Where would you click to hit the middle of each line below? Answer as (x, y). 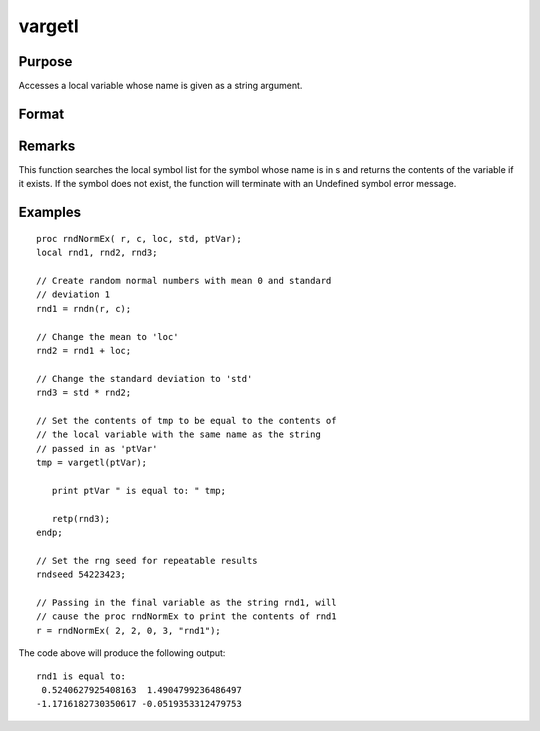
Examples (50, 212)
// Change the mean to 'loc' (107, 336)
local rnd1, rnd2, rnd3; (97, 253)
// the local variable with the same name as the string (179, 434)
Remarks (47, 145)
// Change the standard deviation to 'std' (144, 378)
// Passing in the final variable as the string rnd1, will (186, 602)
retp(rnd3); (81, 518)
